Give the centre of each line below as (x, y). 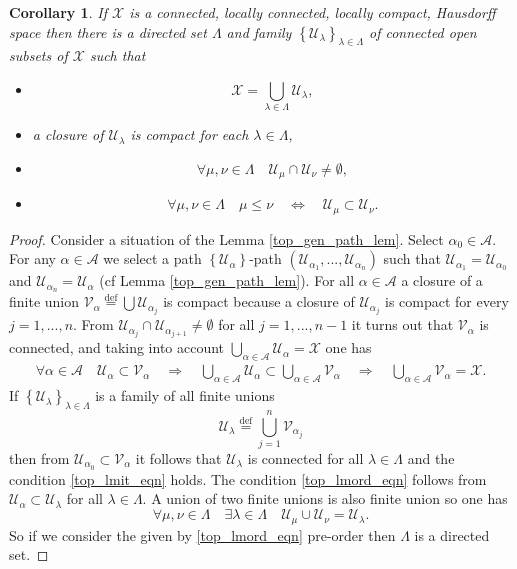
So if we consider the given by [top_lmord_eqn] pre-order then (202, 534)
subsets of (38, 55)
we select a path (152, 258)
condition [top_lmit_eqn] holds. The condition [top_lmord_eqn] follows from (248, 478)
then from (39, 458)
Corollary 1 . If (58, 12)
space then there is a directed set (108, 31)
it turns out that (402, 324)
